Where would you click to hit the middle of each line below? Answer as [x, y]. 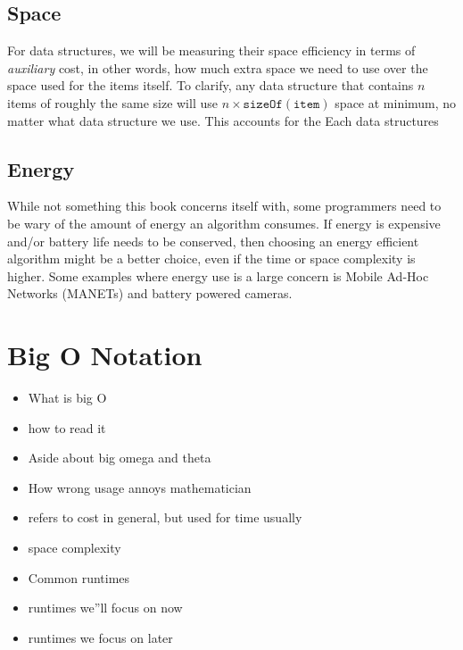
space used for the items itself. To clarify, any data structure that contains [211, 85]
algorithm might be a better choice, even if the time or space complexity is [211, 258]
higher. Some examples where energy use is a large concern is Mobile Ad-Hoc [218, 275]
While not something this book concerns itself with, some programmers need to [224, 206]
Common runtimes [79, 577]
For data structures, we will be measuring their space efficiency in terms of [211, 50]
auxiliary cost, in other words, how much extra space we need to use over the [218, 67]
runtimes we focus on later [100, 637]
